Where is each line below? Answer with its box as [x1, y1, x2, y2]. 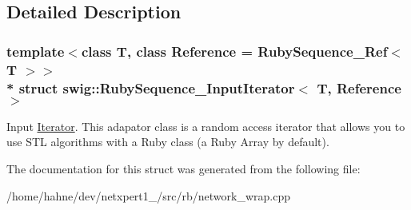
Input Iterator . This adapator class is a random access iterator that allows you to [6, 117, 405, 134]
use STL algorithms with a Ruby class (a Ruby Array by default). [6, 133, 329, 150]
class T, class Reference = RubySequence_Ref [81, 41, 388, 61]
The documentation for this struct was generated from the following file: [6, 160, 361, 177]
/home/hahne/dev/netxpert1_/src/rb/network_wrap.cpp [6, 187, 290, 204]
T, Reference [317, 77, 401, 97]
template [6, 41, 65, 61]
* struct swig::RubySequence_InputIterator [6, 77, 295, 97]
